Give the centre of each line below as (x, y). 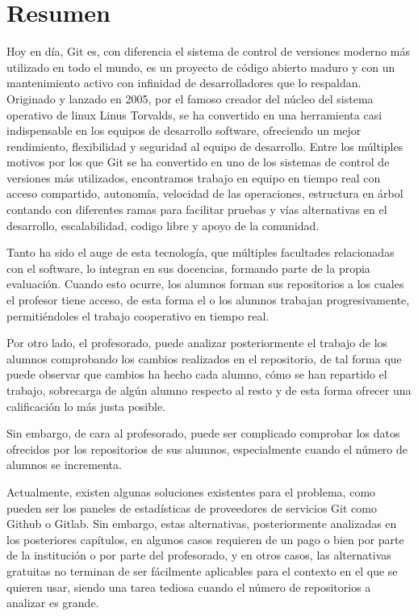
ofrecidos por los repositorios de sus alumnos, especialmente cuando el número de (207, 448)
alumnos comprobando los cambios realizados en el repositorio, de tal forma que (204, 358)
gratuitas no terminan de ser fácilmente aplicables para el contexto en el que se (202, 570)
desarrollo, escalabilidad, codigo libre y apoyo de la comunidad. (163, 225)
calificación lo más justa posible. (86, 406)
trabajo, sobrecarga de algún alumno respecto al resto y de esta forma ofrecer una (209, 390)
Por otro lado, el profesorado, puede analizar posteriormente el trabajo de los (197, 343)
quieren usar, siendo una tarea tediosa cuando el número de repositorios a (189, 587)
